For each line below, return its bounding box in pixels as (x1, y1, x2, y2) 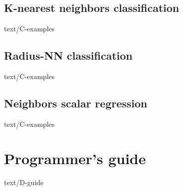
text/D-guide (4, 177, 44, 187)
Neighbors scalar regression (4, 95, 148, 110)
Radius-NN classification (4, 48, 133, 63)
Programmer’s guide (4, 148, 146, 168)
